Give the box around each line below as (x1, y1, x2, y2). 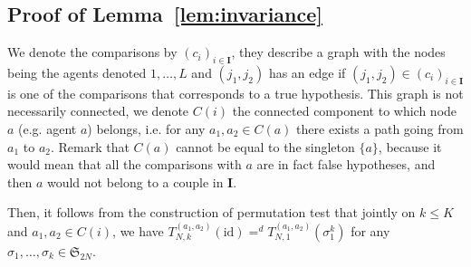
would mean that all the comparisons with (7, 155, 242, 174)
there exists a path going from (296, 119, 464, 138)
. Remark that (50, 137, 130, 156)
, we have (112, 221, 164, 240)
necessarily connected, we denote (7, 101, 189, 120)
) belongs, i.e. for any (87, 119, 206, 138)
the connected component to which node (232, 101, 457, 120)
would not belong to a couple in (46, 172, 224, 191)
